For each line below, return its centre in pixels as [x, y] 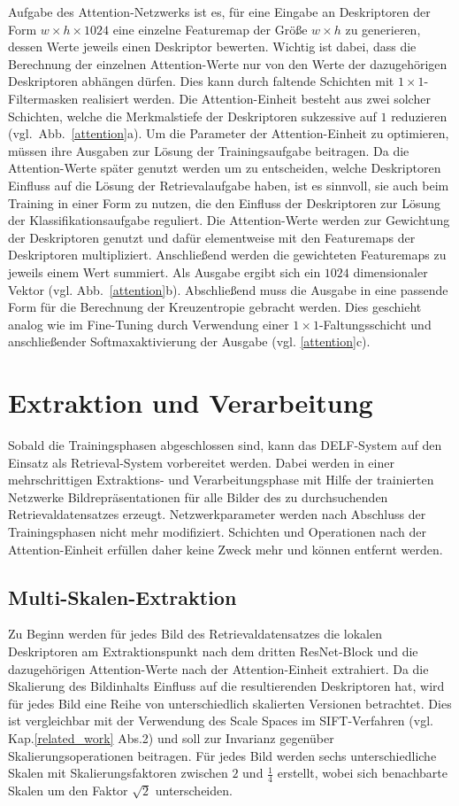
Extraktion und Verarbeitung [191, 403]
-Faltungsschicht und [375, 324]
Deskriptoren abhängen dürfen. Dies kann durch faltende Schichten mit [201, 81]
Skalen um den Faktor [68, 790]
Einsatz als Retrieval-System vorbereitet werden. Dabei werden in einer [201, 462]
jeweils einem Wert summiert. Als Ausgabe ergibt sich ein [164, 271]
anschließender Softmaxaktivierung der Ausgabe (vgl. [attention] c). [189, 341]
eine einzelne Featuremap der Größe [210, 29]
